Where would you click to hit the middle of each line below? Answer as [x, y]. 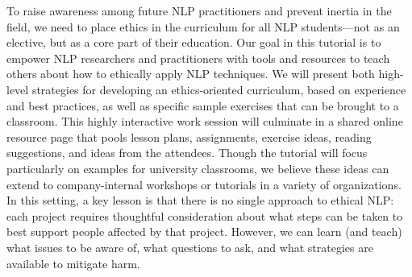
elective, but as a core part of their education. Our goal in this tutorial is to [194, 42]
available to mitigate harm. [73, 263]
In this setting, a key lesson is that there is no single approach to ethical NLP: [200, 200]
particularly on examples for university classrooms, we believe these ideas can [198, 168]
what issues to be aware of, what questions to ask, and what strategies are [190, 247]
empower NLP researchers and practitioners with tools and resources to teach [198, 58]
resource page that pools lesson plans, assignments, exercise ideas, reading [189, 136]
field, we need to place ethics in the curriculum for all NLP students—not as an [203, 26]
